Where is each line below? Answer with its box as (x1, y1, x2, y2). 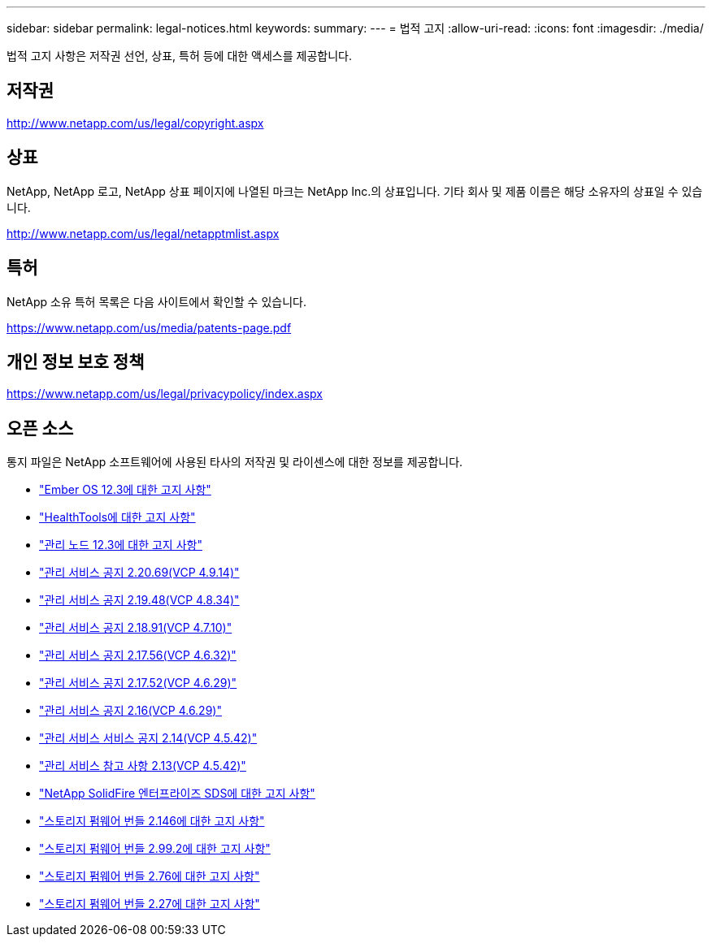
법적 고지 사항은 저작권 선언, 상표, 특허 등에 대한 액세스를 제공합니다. (7, 49, 352, 63)
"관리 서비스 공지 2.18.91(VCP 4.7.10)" (39, 621, 232, 635)
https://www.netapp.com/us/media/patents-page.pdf (7, 320, 292, 335)
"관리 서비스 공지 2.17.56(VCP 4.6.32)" (39, 648, 237, 663)
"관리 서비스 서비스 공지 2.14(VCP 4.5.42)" (39, 731, 258, 746)
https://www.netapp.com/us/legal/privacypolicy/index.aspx (7, 387, 323, 401)
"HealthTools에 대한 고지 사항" (39, 510, 196, 525)
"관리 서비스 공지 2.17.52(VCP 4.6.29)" (39, 676, 237, 690)
